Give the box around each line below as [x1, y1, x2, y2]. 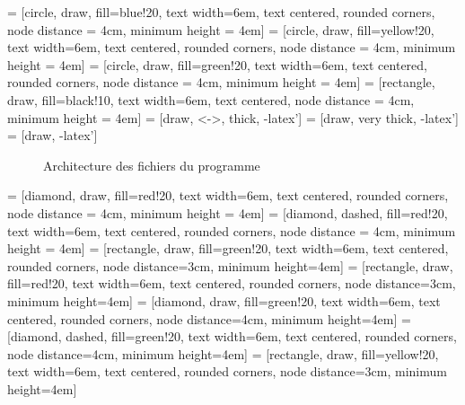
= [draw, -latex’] [7, 126, 98, 145]
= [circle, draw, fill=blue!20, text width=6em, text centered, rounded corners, [7, 3, 435, 21]
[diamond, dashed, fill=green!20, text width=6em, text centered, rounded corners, [7, 327, 457, 346]
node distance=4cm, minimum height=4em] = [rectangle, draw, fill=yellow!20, [7, 344, 439, 363]
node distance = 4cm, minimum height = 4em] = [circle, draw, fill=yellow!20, [7, 20, 434, 39]
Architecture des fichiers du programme [43, 155, 260, 174]
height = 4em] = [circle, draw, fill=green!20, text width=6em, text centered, [7, 55, 427, 74]
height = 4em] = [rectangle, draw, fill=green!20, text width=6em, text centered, [7, 239, 449, 258]
